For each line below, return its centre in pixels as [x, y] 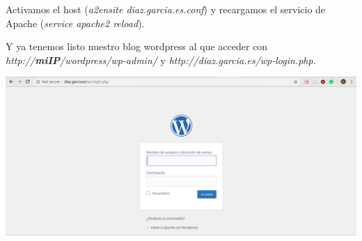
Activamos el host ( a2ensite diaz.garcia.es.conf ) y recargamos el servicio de [166, 9]
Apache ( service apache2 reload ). [75, 23]
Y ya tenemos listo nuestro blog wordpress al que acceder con [137, 46]
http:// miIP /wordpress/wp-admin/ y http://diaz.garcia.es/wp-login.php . [161, 60]
